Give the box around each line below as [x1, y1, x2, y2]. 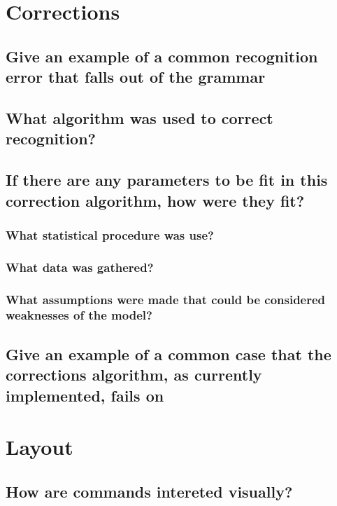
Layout [6, 432, 73, 461]
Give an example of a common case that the [6, 343, 331, 364]
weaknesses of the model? [6, 306, 152, 324]
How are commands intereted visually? [6, 480, 293, 502]
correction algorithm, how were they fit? [6, 189, 305, 211]
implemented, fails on [6, 384, 164, 406]
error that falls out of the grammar [6, 66, 266, 88]
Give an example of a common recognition [6, 45, 318, 67]
